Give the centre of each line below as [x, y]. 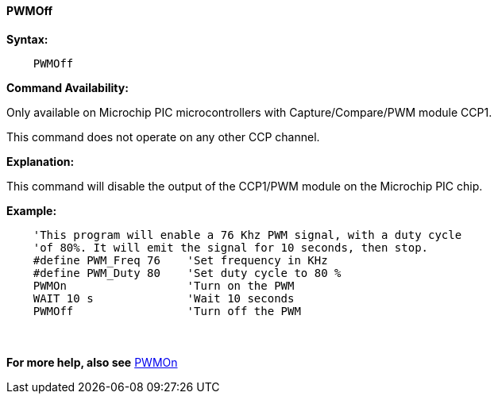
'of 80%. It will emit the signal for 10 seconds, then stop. [231, 247]
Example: [32, 210]
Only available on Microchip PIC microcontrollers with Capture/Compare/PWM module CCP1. [249, 112]
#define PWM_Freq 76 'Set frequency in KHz [180, 260]
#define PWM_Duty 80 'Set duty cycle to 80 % [187, 273]
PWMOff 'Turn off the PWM [167, 311]
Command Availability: [68, 87]
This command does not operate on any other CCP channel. [163, 137]
